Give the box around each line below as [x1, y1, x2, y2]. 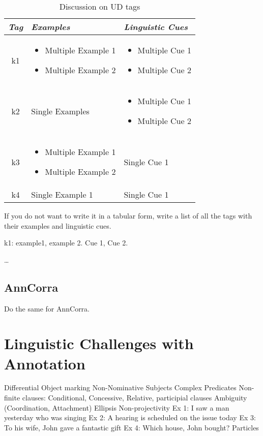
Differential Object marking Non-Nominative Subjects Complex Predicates [4, 382, 237, 393]
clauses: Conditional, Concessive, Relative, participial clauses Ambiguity [22, 392, 247, 403]
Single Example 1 [31, 189, 93, 200]
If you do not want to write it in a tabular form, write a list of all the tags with [4, 210, 252, 221]
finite [4, 392, 20, 403]
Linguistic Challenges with [4, 333, 194, 354]
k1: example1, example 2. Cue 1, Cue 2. [4, 237, 128, 248]
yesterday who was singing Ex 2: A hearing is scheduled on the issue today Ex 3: [4, 412, 256, 423]
